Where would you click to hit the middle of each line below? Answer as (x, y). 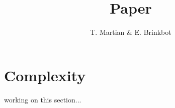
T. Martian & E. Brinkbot (131, 32)
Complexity (45, 75)
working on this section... (43, 99)
